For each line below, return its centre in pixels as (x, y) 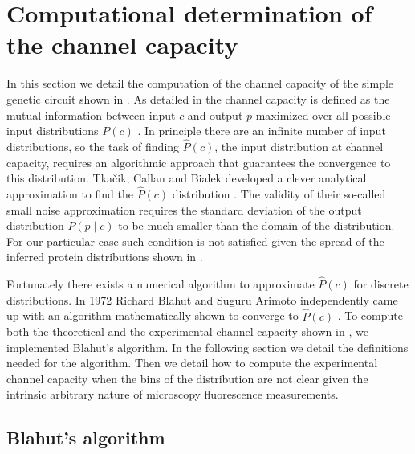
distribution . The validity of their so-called (279, 193)
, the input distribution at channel (299, 146)
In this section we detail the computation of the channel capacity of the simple (200, 83)
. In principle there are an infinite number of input (262, 131)
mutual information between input (91, 115)
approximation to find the (70, 193)
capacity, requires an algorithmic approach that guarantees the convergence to (199, 162)
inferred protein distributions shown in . (105, 257)
